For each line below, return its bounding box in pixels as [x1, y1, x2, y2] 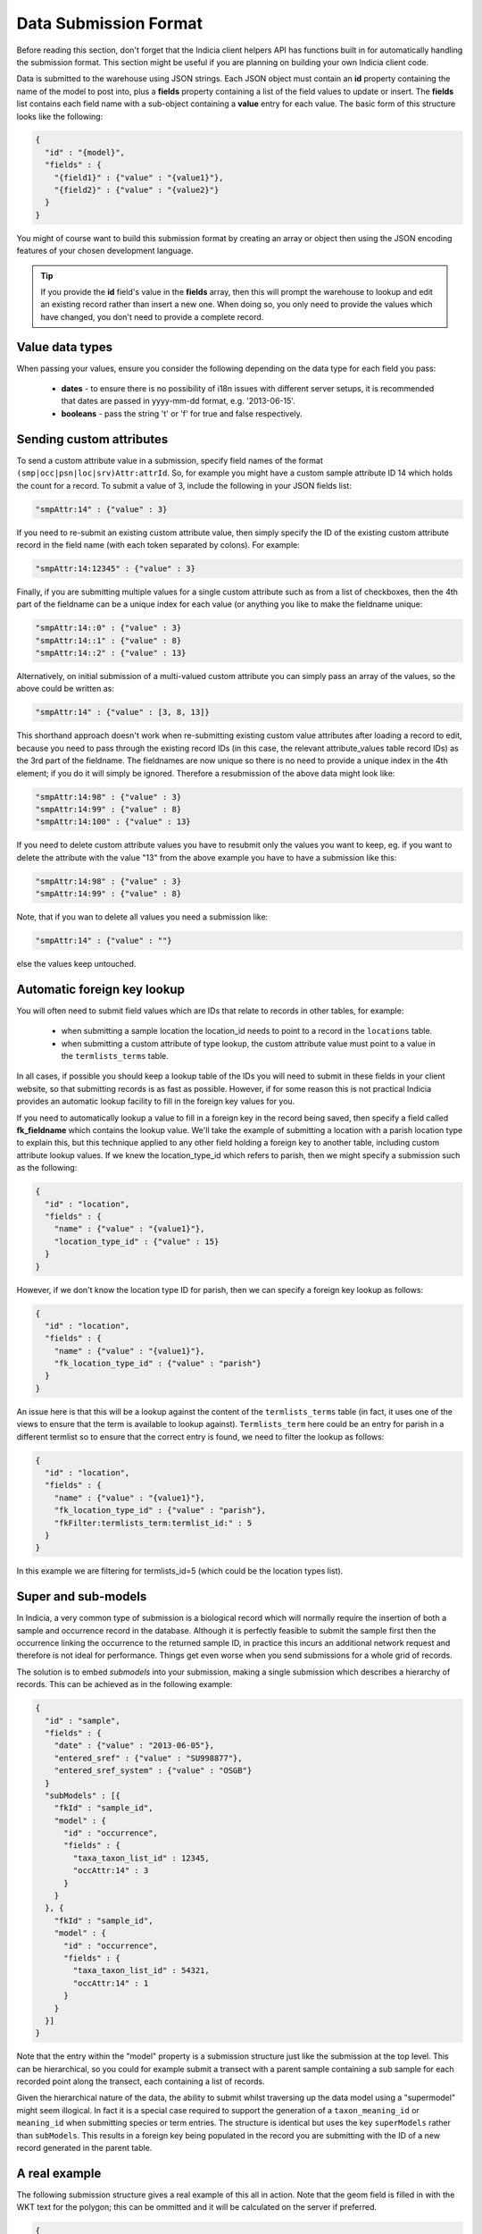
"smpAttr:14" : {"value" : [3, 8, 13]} [35, 707, 210, 718]
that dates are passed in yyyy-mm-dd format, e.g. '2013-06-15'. [61, 396, 296, 407]
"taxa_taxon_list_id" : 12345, [72, 1852, 210, 1863]
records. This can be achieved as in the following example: [16, 1679, 233, 1690]
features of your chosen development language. [16, 246, 194, 256]
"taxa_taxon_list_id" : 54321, [72, 1966, 210, 1976]
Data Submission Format [16, 13, 203, 33]
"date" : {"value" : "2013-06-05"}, [54, 1741, 214, 1751]
